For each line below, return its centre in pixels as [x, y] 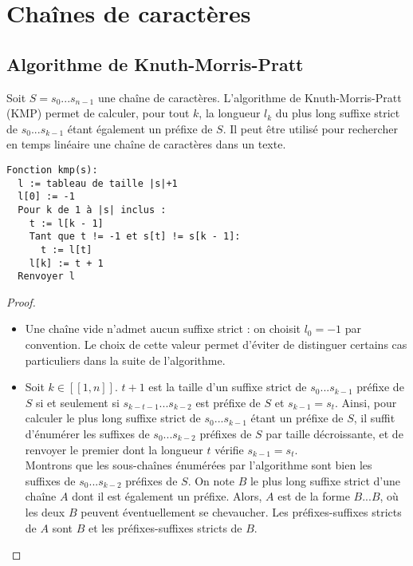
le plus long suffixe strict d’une [325, 480]
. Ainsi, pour [366, 402]
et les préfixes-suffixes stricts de [165, 527]
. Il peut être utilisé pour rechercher [310, 128]
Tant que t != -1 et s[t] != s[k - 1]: [135, 237]
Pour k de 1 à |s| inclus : [92, 210]
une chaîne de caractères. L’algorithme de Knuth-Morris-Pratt [250, 97]
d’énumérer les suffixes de [87, 434]
